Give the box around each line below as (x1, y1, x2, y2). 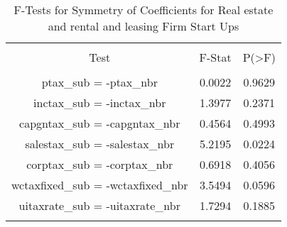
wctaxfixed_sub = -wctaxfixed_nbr (11, 177, 188, 193)
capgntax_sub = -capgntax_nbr (19, 115, 180, 131)
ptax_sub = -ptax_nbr (41, 74, 158, 90)
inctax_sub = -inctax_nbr (33, 94, 166, 111)
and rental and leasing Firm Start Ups (48, 18, 239, 34)
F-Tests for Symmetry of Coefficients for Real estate (13, 1, 274, 18)
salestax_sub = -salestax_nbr (25, 135, 175, 152)
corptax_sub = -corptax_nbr (26, 156, 173, 172)
